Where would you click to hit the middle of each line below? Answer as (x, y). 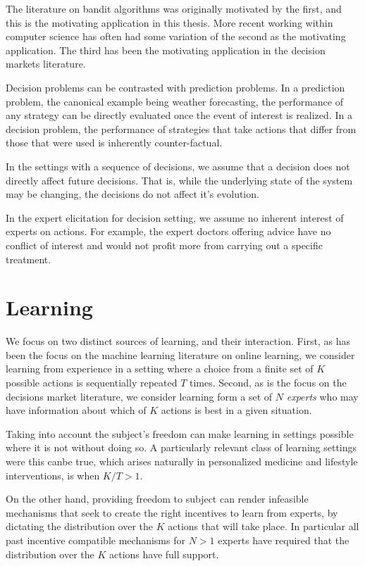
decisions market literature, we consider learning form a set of (139, 396)
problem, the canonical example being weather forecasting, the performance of (174, 101)
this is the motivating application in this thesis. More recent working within (169, 22)
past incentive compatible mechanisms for (95, 540)
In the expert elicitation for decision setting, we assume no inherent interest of (175, 217)
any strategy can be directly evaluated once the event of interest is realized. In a (179, 115)
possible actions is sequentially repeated (92, 382)
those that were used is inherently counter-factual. (114, 143)
